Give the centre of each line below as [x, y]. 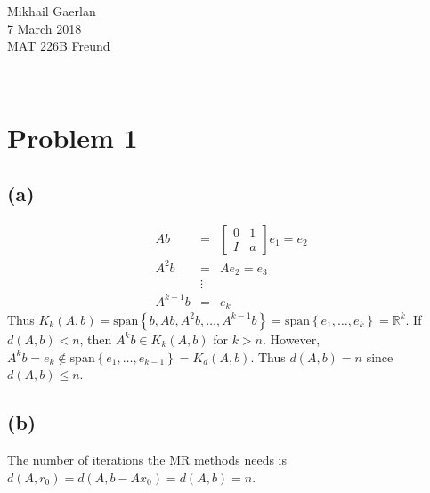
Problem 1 [73, 137]
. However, [291, 339]
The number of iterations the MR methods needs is [147, 459]
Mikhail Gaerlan [52, 11]
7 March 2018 [45, 28]
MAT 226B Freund [59, 46]
